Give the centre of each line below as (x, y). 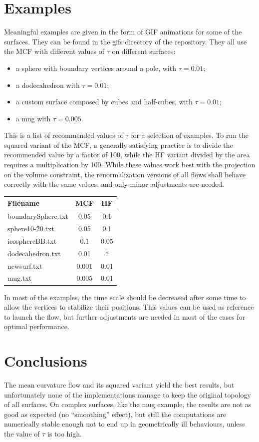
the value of (22, 433)
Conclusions (46, 361)
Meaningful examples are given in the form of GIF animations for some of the (123, 32)
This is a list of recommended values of (64, 135)
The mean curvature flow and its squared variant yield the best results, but (119, 385)
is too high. (65, 433)
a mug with (33, 118)
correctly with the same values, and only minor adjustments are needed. (114, 184)
